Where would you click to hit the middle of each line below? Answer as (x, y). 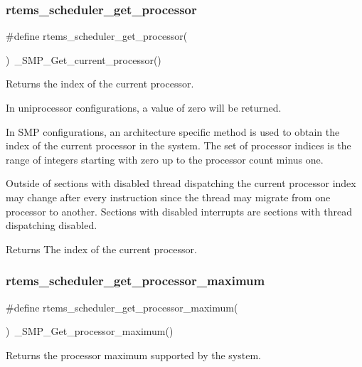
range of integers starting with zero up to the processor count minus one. (165, 159)
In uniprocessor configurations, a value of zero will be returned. (144, 107)
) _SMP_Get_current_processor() (84, 59)
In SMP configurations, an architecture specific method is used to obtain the (173, 131)
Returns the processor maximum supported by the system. (133, 355)
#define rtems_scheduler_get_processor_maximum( (122, 307)
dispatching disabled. (52, 225)
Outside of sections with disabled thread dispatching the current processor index (181, 183)
